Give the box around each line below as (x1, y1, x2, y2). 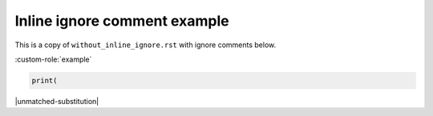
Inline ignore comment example (14, 12, 229, 30)
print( (31, 76, 58, 85)
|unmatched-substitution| (14, 96, 99, 106)
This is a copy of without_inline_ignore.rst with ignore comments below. (14, 40, 277, 50)
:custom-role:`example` (14, 54, 92, 64)
